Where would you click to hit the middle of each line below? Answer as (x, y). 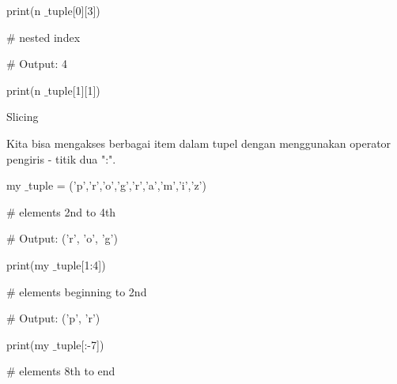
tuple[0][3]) (74, 10)
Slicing (23, 117)
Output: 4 (43, 64)
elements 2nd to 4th (68, 211)
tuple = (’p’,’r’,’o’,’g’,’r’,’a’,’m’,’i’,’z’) (117, 185)
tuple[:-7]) (80, 344)
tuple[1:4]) (81, 264)
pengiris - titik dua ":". (61, 158)
